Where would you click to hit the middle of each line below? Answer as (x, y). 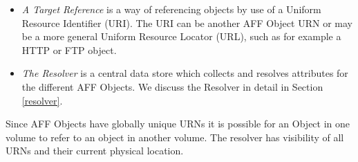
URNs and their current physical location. (95, 151)
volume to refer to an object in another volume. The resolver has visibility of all (175, 137)
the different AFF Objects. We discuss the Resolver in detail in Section (172, 86)
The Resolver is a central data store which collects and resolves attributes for (185, 73)
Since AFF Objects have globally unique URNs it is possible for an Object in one (178, 124)
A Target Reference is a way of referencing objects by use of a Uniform (171, 9)
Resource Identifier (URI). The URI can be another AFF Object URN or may (187, 22)
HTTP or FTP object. (69, 49)
